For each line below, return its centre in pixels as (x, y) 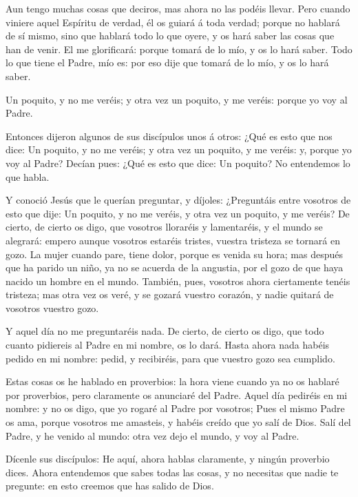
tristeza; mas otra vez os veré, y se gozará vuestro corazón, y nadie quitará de (170, 294)
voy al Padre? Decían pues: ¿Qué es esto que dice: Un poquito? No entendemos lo (178, 163)
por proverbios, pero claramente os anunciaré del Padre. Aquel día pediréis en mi (177, 394)
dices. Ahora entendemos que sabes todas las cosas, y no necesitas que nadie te (172, 472)
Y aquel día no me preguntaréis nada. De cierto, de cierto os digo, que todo (165, 331)
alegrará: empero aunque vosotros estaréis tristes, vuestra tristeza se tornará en (173, 240)
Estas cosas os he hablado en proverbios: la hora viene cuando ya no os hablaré (172, 381)
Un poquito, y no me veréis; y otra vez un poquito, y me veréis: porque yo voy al (177, 99)
